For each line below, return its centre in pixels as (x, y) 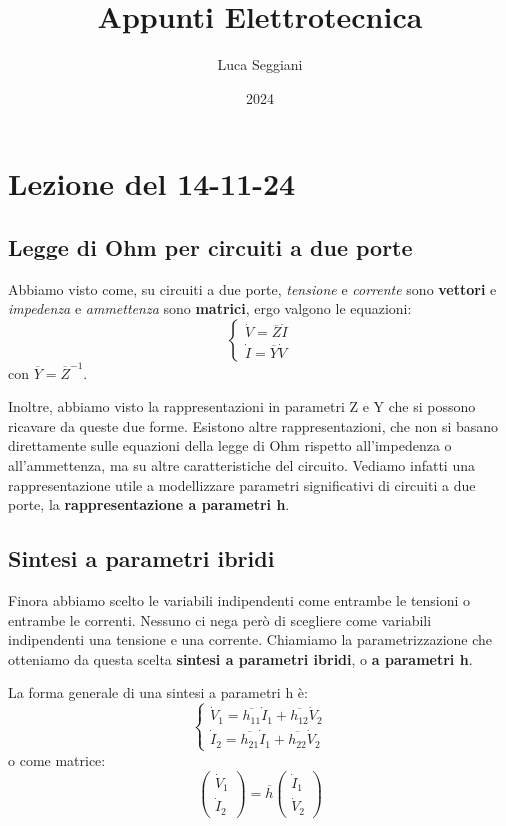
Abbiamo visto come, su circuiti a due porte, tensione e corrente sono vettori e (252, 288)
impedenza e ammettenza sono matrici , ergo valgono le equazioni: (210, 308)
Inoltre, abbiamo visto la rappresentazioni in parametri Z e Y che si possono (242, 406)
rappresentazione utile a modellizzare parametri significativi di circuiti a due (242, 484)
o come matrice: (57, 759)
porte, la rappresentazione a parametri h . (149, 504)
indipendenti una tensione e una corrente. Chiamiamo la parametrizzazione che (250, 639)
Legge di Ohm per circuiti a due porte (210, 246)
